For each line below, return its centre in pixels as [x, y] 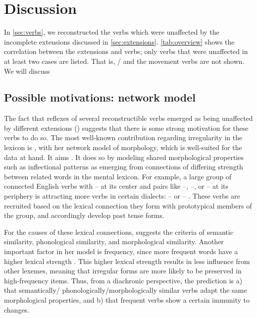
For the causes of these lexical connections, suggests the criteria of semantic [119, 232]
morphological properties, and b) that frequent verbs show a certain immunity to [127, 299]
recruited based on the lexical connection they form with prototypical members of [128, 205]
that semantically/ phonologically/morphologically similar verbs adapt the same [126, 290]
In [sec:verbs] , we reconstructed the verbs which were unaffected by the [112, 32]
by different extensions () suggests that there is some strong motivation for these [126, 128]
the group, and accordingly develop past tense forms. [84, 215]
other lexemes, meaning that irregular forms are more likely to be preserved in [123, 271]
